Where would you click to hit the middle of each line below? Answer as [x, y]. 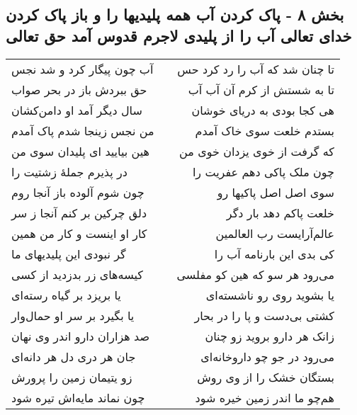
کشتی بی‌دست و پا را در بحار [264, 315]
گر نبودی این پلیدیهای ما [69, 254]
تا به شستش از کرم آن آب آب [261, 89]
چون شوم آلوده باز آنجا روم [78, 192]
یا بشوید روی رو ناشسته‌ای [270, 295]
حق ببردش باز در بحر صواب [79, 89]
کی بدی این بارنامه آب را [274, 254]
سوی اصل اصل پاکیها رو [276, 192]
